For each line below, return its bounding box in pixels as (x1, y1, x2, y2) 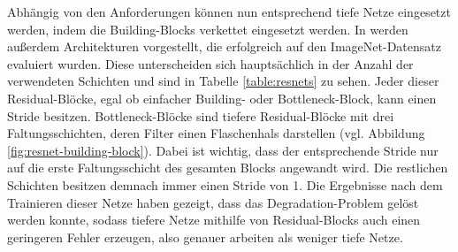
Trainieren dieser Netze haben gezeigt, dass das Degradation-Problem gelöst (7, 193, 419, 211)
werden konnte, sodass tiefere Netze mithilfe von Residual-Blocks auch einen (7, 210, 421, 229)
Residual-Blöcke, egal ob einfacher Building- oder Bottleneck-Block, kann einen (7, 88, 437, 107)
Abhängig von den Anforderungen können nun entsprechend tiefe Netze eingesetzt (7, 3, 451, 20)
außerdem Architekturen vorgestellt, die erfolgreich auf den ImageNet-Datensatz (7, 37, 441, 56)
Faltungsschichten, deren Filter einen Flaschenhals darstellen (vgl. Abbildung (7, 124, 425, 142)
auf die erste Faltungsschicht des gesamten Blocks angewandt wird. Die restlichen (7, 158, 448, 177)
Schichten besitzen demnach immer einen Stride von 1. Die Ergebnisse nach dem (7, 175, 443, 194)
